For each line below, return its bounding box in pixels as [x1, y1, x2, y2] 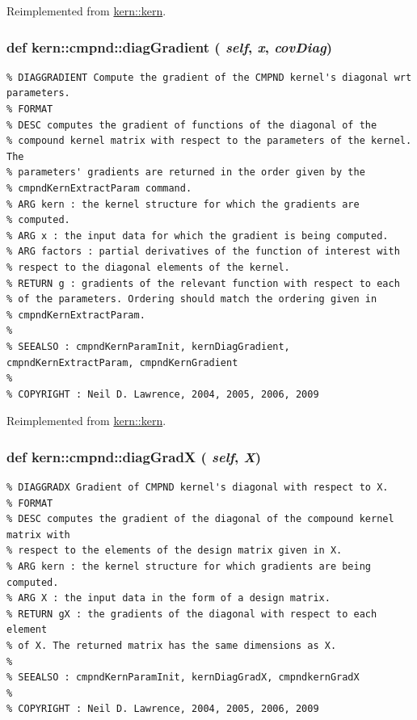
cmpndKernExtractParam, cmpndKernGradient [6, 356, 238, 368]
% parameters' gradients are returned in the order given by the [6, 166, 365, 179]
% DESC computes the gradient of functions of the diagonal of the [6, 119, 377, 131]
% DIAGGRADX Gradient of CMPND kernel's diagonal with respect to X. [6, 482, 389, 494]
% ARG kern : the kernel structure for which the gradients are [6, 198, 360, 210]
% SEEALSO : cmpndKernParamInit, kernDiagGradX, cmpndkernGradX [6, 672, 360, 684]
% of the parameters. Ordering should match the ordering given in [6, 293, 377, 305]
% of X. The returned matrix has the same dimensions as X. [6, 640, 337, 652]
